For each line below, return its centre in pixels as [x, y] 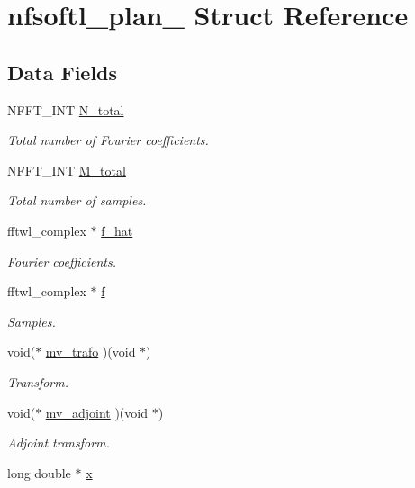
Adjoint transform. [59, 443]
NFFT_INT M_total [67, 170]
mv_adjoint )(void [96, 412]
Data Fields [63, 72]
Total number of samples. [77, 200]
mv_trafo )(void [90, 352]
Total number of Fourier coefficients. [108, 140]
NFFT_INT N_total [66, 109]
